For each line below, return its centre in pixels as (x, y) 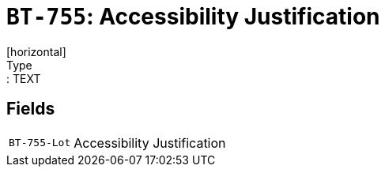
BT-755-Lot (40, 143)
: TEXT (24, 78)
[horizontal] (36, 51)
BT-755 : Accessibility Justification (193, 17)
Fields (31, 109)
